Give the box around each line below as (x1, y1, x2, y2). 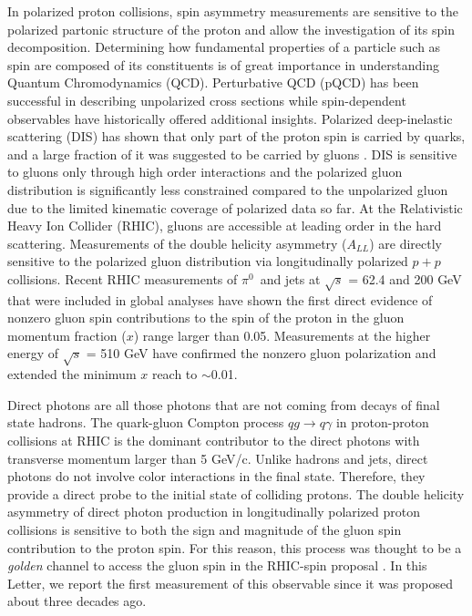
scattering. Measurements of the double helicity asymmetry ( (7, 233, 347, 252)
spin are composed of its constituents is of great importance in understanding (7, 55, 439, 74)
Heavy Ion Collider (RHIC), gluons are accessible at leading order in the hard (7, 216, 442, 235)
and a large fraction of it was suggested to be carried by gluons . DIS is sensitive (7, 144, 457, 163)
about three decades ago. (7, 591, 147, 611)
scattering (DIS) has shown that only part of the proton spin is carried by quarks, (7, 127, 466, 146)
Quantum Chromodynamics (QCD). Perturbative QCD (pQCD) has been (7, 73, 419, 92)
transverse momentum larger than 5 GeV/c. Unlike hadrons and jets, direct (7, 448, 428, 467)
